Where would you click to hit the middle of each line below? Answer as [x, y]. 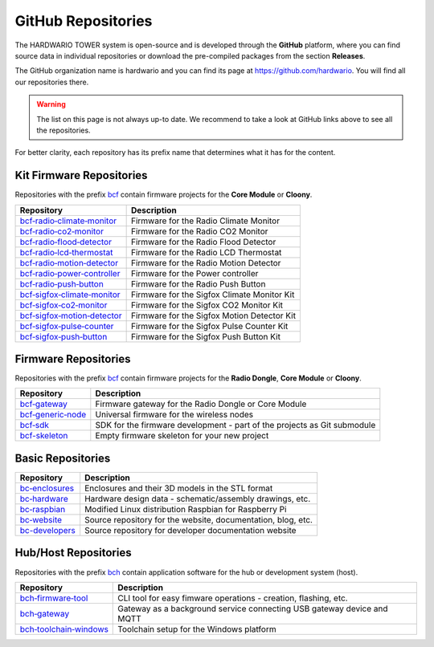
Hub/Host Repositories [73, 553]
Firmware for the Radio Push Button [198, 283]
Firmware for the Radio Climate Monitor [205, 221]
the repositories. [64, 130]
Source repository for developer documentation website [190, 530]
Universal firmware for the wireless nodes [174, 415]
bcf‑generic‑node [53, 415]
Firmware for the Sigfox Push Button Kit [206, 336]
